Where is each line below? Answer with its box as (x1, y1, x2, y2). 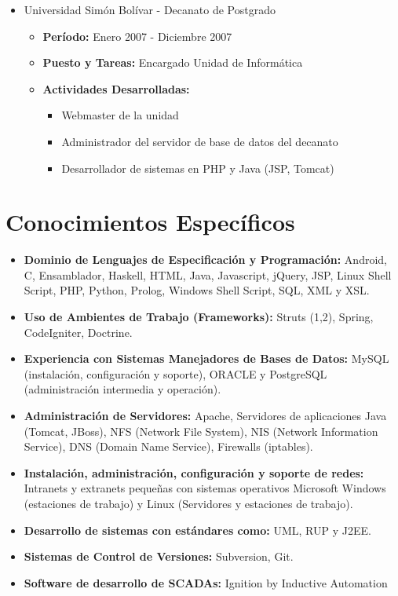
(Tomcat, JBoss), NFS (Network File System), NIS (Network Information (24, 422, 378, 439)
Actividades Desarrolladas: (42, 80, 190, 97)
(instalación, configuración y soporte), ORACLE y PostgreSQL (24, 365, 327, 382)
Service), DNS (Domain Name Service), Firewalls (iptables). (24, 438, 313, 455)
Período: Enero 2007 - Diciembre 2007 (42, 27, 232, 44)
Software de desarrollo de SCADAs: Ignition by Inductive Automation (24, 574, 388, 591)
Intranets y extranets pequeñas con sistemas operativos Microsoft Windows (24, 480, 386, 496)
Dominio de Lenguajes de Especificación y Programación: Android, (24, 251, 387, 268)
